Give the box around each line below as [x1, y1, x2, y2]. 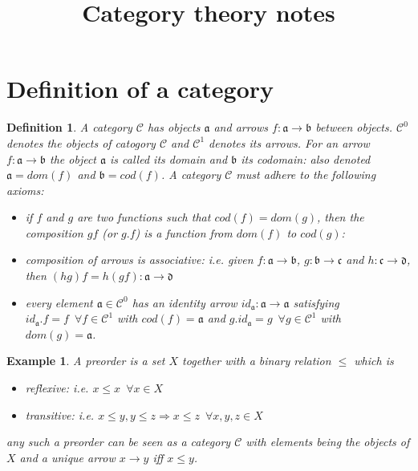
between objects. [315, 119, 393, 136]
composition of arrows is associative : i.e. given [25, 251, 254, 268]
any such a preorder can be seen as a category [6, 433, 231, 450]
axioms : [6, 181, 44, 198]
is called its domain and [110, 150, 228, 167]
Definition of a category [6, 72, 274, 105]
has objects [147, 119, 201, 136]
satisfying [293, 294, 339, 311]
